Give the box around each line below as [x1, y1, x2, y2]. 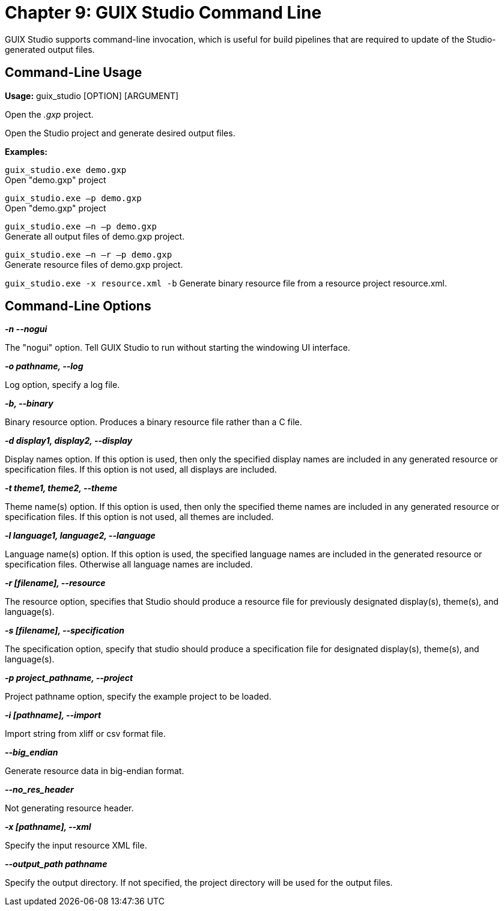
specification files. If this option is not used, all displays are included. [5, 464, 277, 475]
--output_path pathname [5, 859, 108, 870]
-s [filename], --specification [5, 625, 124, 636]
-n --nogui [5, 324, 47, 334]
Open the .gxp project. [5, 109, 94, 120]
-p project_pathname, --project [5, 673, 133, 683]
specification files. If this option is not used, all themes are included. [5, 512, 274, 522]
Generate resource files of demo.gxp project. [5, 259, 183, 270]
